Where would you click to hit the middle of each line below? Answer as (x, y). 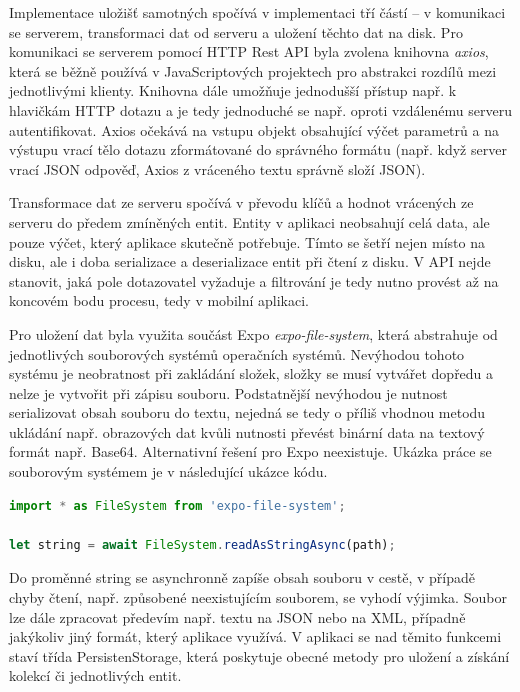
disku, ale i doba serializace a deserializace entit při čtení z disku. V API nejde (250, 261)
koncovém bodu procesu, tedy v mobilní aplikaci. (159, 300)
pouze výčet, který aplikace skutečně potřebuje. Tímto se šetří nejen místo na (247, 241)
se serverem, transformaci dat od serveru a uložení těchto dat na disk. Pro (236, 31)
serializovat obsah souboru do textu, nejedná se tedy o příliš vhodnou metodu (247, 412)
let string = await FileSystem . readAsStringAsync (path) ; (202, 544)
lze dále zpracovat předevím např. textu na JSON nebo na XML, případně (237, 616)
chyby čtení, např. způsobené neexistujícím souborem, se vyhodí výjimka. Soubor (258, 597)
